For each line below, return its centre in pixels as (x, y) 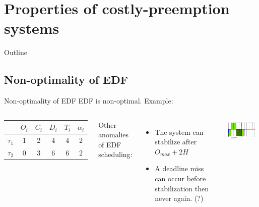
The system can (179, 132)
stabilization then (182, 188)
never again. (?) (179, 198)
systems (32, 28)
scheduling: (115, 154)
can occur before (180, 178)
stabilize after (176, 142)
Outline (16, 52)
